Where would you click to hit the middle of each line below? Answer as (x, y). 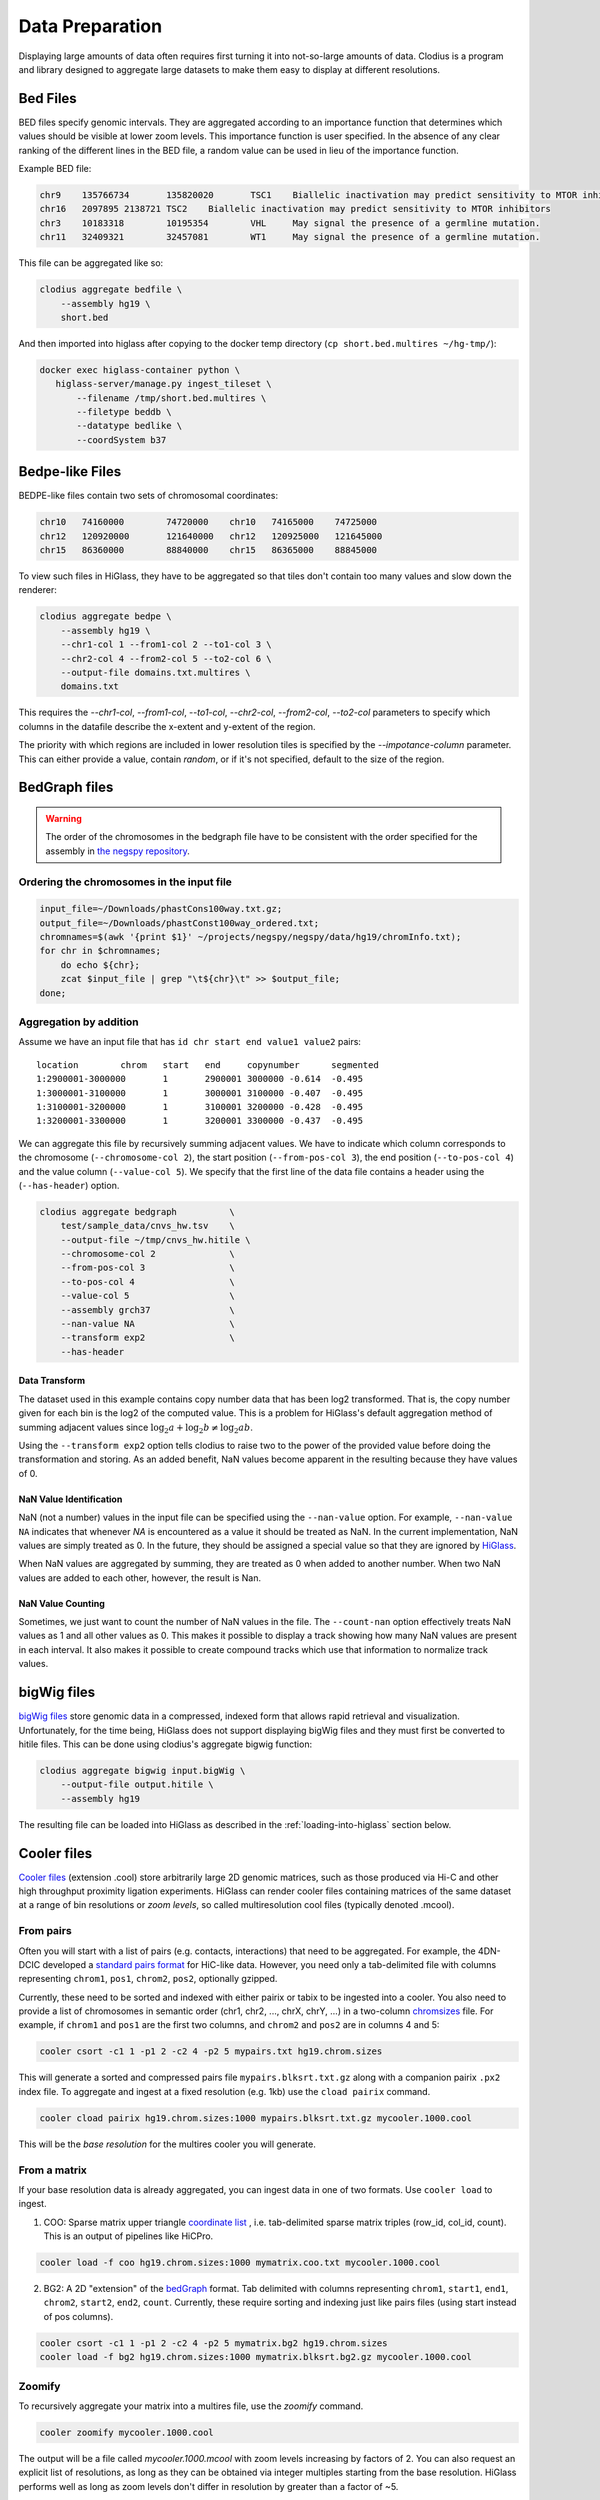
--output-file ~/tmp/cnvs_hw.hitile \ (155, 1239)
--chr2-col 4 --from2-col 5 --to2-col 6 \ (166, 658)
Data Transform (52, 1381)
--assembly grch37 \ (147, 1309)
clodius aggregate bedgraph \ (137, 1211)
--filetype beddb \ (124, 412)
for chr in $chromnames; (100, 951)
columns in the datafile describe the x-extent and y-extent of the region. (167, 726)
